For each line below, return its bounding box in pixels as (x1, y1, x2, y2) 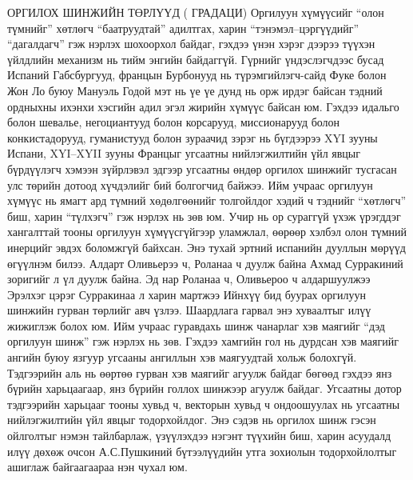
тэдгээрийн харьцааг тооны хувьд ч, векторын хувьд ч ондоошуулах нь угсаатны (7, 395, 400, 412)
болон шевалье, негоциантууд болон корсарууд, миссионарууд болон (7, 114, 340, 130)
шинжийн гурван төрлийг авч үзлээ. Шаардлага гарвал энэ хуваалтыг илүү (7, 302, 371, 318)
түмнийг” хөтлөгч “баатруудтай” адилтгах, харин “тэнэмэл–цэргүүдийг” (7, 19, 359, 36)
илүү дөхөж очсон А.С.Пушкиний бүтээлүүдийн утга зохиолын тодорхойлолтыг (7, 442, 397, 459)
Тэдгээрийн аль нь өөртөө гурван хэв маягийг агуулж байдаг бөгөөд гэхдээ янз (7, 364, 392, 381)
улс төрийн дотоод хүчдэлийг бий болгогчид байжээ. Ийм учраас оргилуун (7, 176, 373, 193)
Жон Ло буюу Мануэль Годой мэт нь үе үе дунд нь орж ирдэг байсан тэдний (7, 82, 383, 98)
